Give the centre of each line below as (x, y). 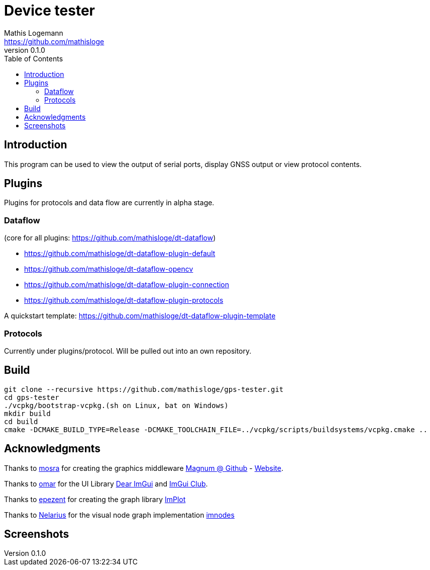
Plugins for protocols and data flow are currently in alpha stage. (109, 203)
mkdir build (27, 413)
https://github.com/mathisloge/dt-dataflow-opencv (109, 269)
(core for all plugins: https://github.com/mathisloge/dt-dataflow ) (110, 238)
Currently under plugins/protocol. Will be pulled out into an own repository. (128, 351)
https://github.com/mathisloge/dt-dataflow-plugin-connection (127, 285)
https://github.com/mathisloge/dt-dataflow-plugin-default (120, 254)
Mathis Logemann (34, 33)
